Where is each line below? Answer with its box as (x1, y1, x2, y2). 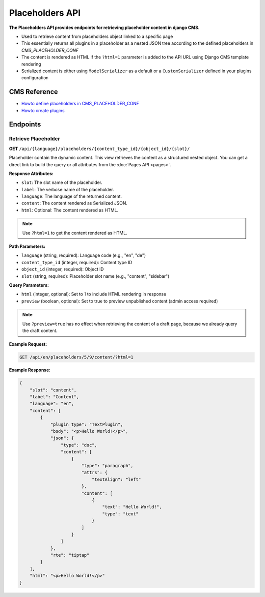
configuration (21, 75, 49, 81)
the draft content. (22, 328, 58, 333)
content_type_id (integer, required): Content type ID (21, 259, 132, 265)
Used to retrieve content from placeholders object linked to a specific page (21, 33, 173, 39)
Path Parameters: (9, 243, 46, 249)
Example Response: (9, 367, 51, 373)
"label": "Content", (29, 394, 79, 400)
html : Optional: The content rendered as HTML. (21, 207, 119, 213)
